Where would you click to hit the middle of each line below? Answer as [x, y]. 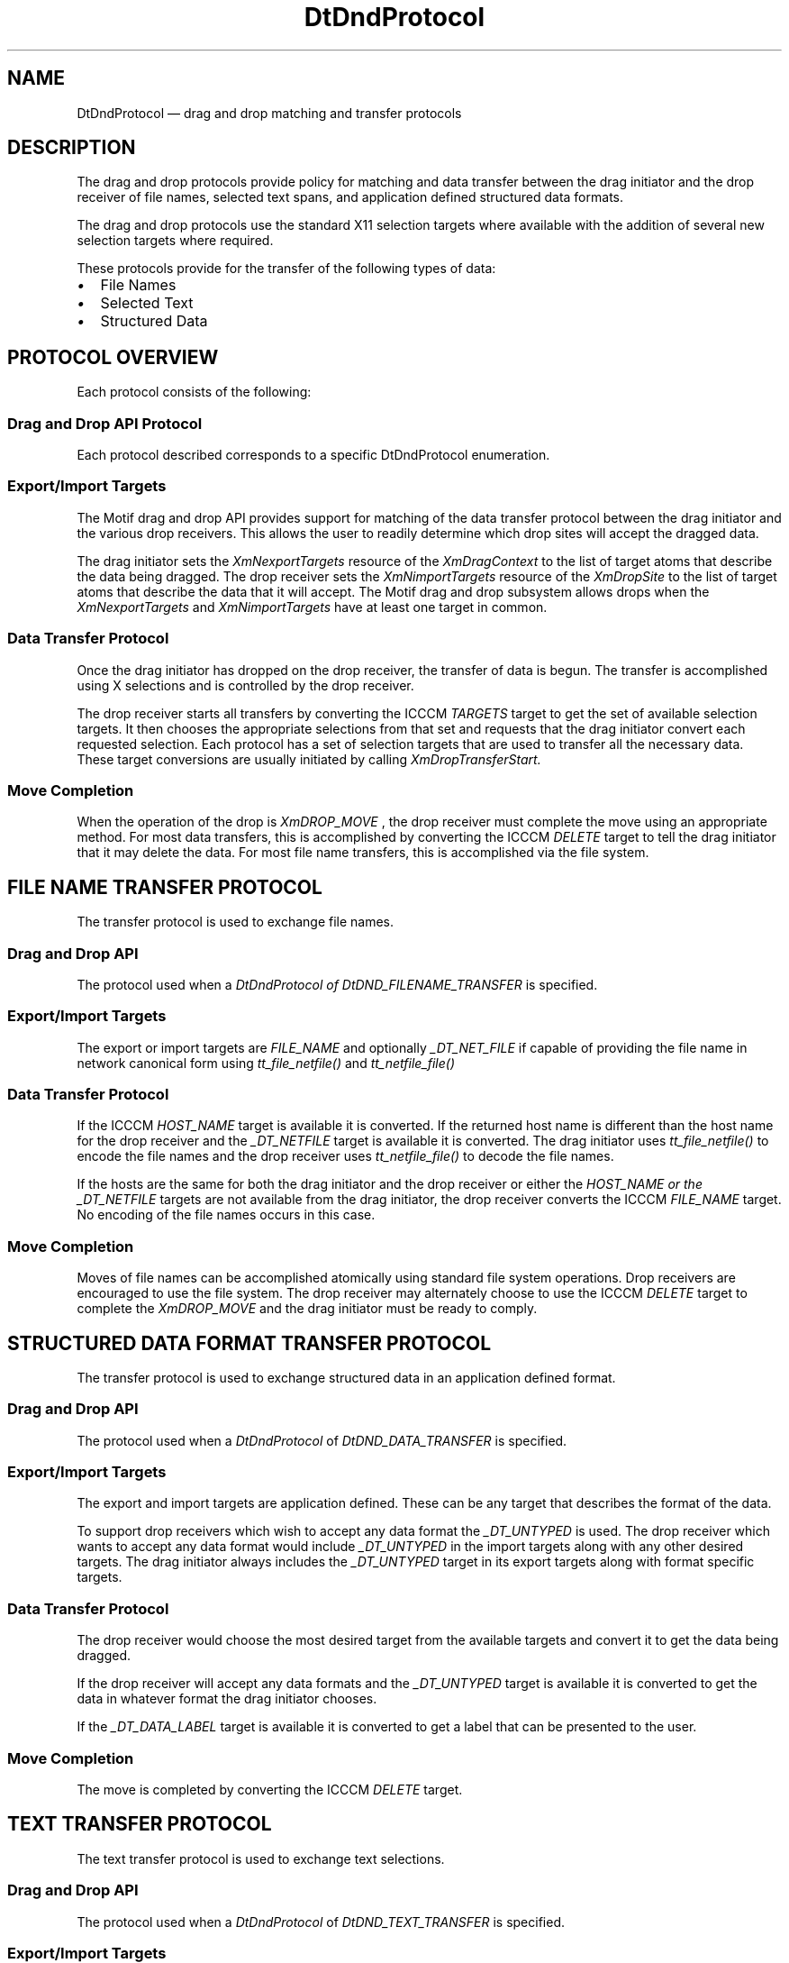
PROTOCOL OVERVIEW [113, 357]
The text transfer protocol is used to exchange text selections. [261, 1858]
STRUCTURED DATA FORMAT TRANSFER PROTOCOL [249, 1343]
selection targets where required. [175, 241]
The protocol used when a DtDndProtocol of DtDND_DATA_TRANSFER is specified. [322, 1440]
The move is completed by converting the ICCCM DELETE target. [270, 1789]
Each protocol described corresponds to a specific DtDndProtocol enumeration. [313, 455]
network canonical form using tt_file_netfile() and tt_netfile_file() [266, 1063]
